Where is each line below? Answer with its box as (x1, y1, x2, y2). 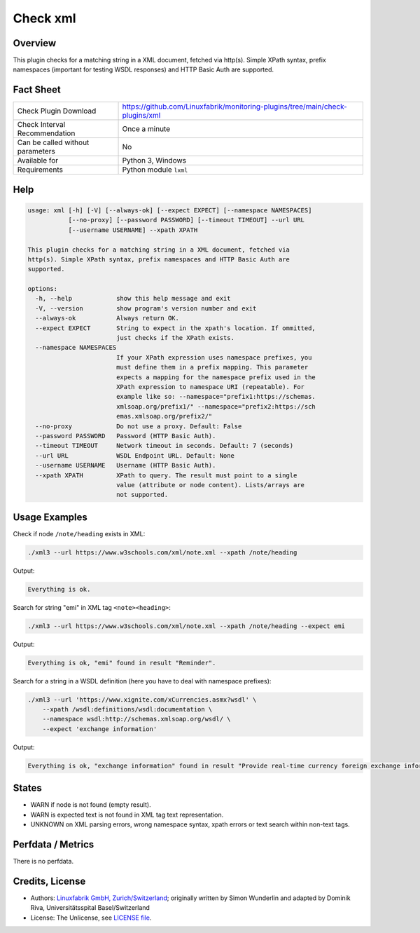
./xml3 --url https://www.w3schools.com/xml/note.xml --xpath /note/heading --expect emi (27, 622, 346, 630)
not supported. (115, 491, 168, 499)
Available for (17, 156, 59, 165)
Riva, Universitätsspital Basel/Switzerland (30, 904, 150, 912)
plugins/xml (122, 111, 161, 121)
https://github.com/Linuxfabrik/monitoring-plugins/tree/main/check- (122, 102, 348, 111)
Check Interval (17, 120, 66, 130)
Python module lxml (122, 165, 188, 175)
